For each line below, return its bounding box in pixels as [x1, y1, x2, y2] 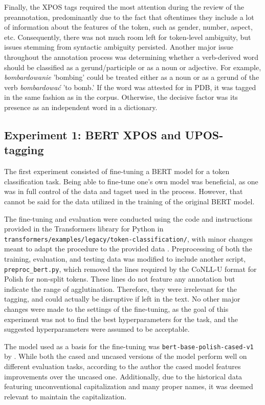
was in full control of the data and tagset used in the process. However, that [4, 186, 243, 197]
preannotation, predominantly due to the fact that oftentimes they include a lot [4, 11, 254, 22]
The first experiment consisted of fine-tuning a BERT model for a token [4, 166, 230, 177]
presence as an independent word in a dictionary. [4, 101, 158, 112]
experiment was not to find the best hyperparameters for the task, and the [4, 313, 238, 324]
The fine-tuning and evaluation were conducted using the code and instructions [4, 213, 253, 224]
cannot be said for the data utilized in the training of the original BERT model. [4, 196, 255, 206]
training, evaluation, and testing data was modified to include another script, [4, 253, 246, 264]
